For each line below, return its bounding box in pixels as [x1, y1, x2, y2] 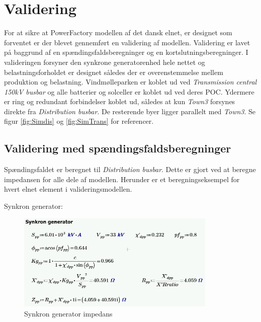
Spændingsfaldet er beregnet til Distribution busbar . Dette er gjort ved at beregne [4, 164, 256, 175]
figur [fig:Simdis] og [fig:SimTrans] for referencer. [4, 116, 154, 126]
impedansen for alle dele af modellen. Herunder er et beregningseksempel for [4, 174, 240, 184]
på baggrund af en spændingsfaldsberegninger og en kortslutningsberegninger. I [4, 47, 248, 57]
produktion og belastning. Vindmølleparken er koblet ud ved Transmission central [4, 76, 257, 87]
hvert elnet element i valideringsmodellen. [4, 184, 132, 194]
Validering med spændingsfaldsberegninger [4, 140, 231, 156]
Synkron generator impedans [24, 308, 113, 318]
